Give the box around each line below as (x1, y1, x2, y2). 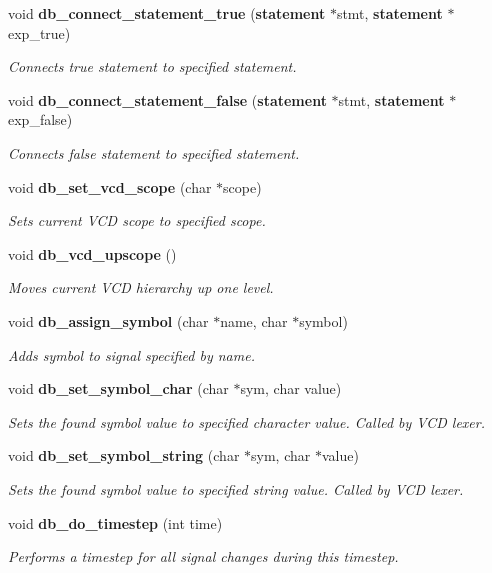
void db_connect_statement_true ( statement (8, 3, 326, 23)
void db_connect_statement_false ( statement (8, 89, 327, 110)
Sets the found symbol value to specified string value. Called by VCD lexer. (8, 478, 464, 499)
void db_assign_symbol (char (8, 310, 209, 331)
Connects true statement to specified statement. (8, 56, 297, 77)
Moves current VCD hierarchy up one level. (8, 277, 274, 298)
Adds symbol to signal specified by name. (8, 344, 255, 365)
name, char (220, 310, 288, 331)
